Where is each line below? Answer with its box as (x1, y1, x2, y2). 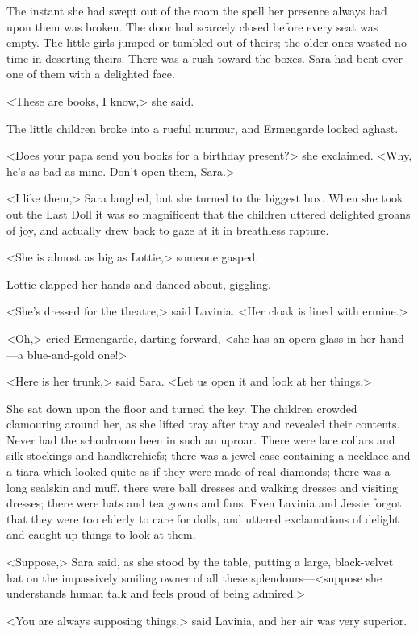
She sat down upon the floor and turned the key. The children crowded (6, 399, 357, 416)
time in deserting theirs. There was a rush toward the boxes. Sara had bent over (6, 49, 403, 66)
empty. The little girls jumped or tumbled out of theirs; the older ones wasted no (6, 34, 407, 51)
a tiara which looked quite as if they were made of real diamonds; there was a (6, 463, 391, 480)
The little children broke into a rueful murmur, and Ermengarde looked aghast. (6, 119, 399, 136)
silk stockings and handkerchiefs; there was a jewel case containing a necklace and (6, 447, 411, 464)
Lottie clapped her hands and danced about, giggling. (6, 275, 271, 292)
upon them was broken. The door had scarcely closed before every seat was (6, 18, 378, 35)
